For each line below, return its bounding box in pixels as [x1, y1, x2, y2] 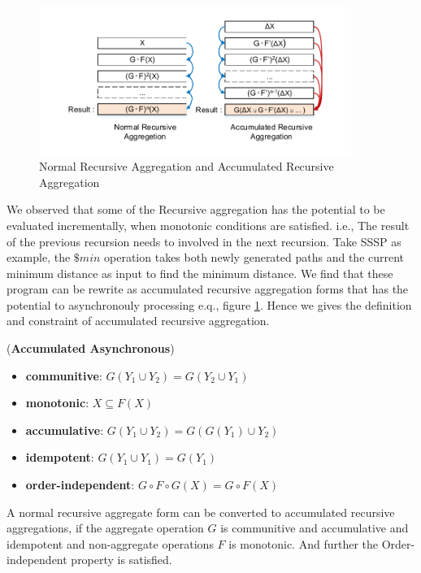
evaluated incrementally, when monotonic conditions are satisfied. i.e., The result [7, 216, 410, 233]
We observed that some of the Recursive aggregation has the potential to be [7, 201, 385, 218]
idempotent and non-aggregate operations [7, 535, 214, 552]
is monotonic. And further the [228, 535, 378, 552]
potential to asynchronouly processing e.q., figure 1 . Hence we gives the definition [7, 296, 412, 313]
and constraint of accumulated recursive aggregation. [7, 312, 270, 329]
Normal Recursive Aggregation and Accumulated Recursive [39, 158, 334, 175]
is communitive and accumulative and [220, 519, 409, 536]
